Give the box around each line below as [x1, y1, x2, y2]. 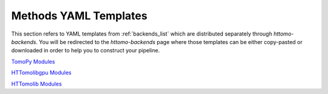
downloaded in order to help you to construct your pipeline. [11, 47, 160, 54]
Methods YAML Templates [11, 9, 148, 22]
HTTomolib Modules [11, 80, 62, 87]
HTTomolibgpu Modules [11, 69, 72, 77]
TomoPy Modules [11, 58, 55, 65]
